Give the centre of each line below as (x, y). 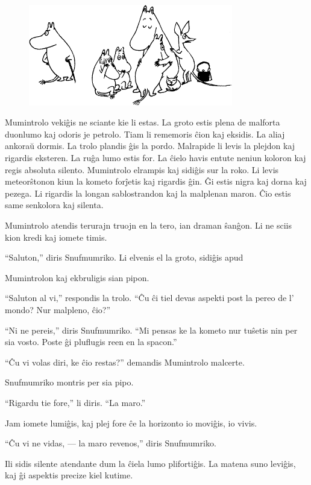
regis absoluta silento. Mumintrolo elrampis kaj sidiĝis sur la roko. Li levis (142, 169)
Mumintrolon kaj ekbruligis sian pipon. (77, 277)
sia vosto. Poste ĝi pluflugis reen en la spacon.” (91, 342)
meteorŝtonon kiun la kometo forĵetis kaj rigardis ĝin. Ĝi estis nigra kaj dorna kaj (156, 181)
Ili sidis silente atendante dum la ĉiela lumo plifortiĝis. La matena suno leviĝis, (150, 463)
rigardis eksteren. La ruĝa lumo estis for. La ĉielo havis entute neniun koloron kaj (155, 158)
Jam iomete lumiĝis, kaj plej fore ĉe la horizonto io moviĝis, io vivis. (131, 423)
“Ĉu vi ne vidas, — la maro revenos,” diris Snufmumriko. (111, 443)
